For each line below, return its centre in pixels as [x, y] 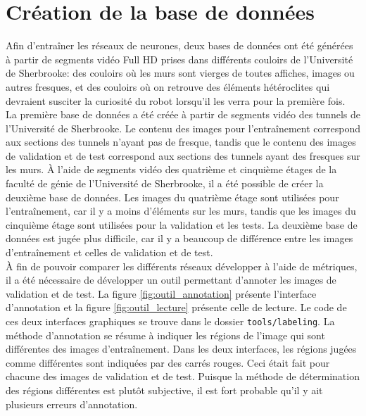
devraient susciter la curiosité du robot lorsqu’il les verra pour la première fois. [176, 100]
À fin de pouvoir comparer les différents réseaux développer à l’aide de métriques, [182, 266]
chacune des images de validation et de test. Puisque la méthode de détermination [183, 376]
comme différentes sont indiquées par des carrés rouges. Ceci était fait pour [168, 362]
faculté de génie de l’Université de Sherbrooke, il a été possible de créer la [165, 183]
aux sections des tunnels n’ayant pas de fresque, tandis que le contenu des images [181, 142]
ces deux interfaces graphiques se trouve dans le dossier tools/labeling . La [170, 321]
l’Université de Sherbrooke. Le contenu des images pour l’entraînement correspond [183, 128]
